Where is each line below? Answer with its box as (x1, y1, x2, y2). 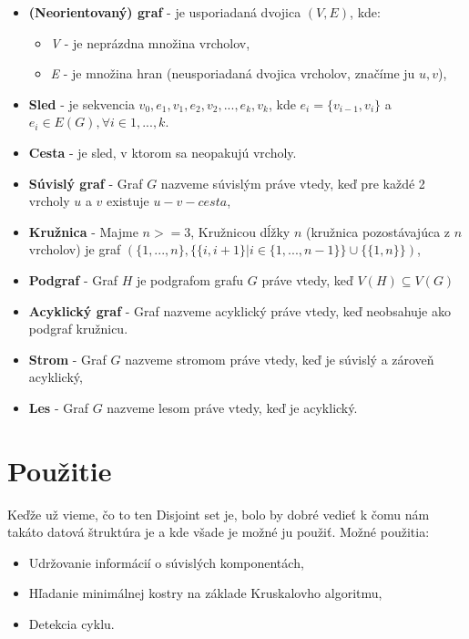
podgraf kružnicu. (28, 319, 128, 338)
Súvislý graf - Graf (28, 173, 143, 192)
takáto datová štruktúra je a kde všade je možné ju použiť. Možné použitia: (7, 522, 430, 541)
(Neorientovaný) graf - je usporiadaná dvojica (28, 3, 301, 21)
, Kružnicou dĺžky (190, 222, 291, 241)
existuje (107, 191, 149, 211)
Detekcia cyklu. (28, 614, 115, 633)
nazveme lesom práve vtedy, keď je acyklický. (107, 397, 358, 417)
